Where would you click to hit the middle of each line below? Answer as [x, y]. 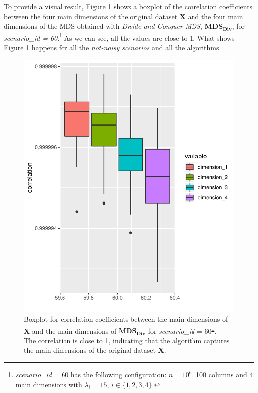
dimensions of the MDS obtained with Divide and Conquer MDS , [103, 26]
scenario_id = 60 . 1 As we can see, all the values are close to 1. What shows [119, 37]
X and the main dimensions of [70, 331]
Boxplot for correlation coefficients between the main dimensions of [126, 319]
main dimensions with [49, 384]
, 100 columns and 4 [222, 374]
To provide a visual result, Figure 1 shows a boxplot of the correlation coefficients [128, 6]
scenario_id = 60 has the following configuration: [91, 374]
